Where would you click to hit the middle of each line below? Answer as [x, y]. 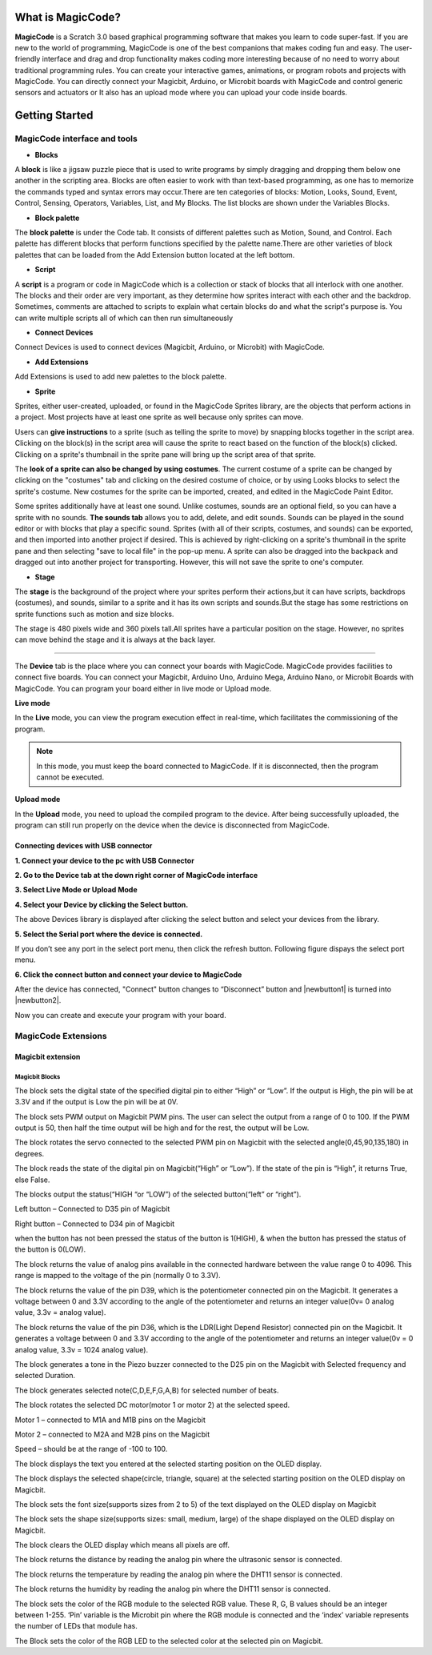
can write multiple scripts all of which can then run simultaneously [124, 318]
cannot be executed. [70, 777]
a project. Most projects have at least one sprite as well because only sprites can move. [159, 417]
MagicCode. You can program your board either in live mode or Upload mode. [143, 688]
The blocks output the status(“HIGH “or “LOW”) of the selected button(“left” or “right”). [158, 1194]
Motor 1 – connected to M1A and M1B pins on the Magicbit [110, 1420]
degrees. [30, 1153]
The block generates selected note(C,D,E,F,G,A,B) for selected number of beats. [147, 1390]
